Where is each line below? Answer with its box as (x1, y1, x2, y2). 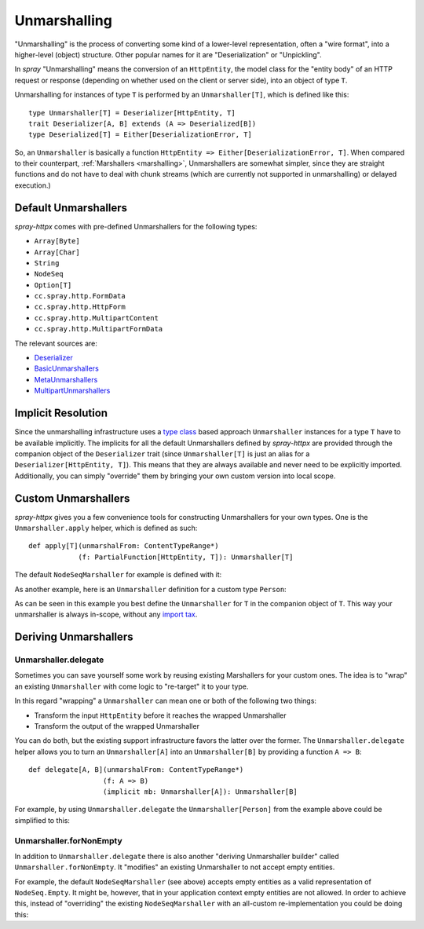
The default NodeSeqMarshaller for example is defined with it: (14, 570, 222, 580)
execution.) (14, 181, 51, 190)
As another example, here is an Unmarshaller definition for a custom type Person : (14, 584, 287, 594)
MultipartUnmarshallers (34, 386, 111, 396)
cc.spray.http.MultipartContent (34, 313, 159, 322)
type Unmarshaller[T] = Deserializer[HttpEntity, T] (28, 108, 236, 117)
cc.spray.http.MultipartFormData (34, 324, 163, 334)
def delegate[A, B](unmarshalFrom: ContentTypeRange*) (28, 766, 244, 774)
